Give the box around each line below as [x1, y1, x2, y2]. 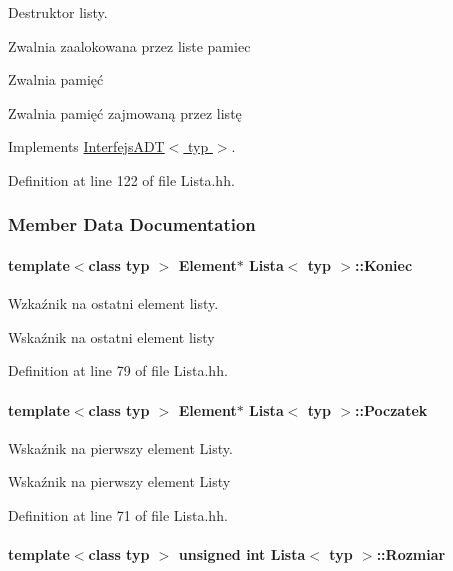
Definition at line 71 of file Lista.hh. [8, 504, 228, 525]
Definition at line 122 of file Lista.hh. [8, 169, 235, 190]
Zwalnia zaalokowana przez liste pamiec [8, 35, 251, 56]
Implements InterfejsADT [8, 136, 165, 157]
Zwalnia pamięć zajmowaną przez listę [8, 102, 242, 123]
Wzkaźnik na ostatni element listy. [8, 293, 219, 314]
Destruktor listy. [8, 2, 108, 22]
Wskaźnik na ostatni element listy [8, 326, 215, 347]
